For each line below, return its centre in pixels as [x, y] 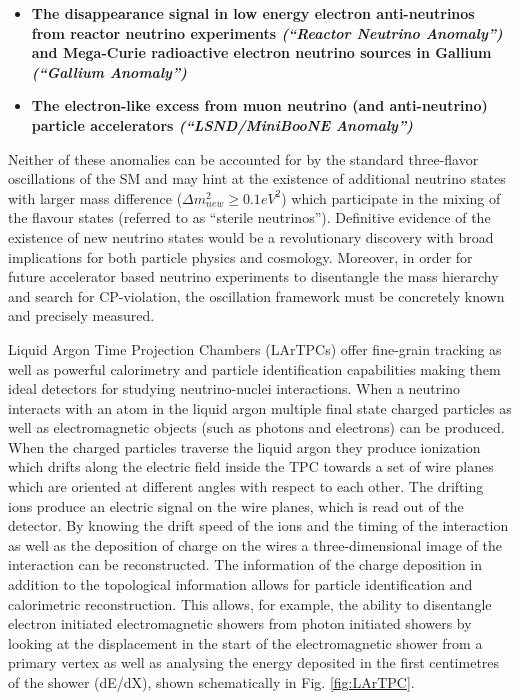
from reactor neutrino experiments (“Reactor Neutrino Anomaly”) [267, 32]
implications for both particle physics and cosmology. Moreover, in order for [240, 256]
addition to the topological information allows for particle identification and [240, 584]
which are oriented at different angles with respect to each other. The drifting [246, 486]
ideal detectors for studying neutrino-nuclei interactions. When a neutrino [234, 388]
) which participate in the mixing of [391, 197]
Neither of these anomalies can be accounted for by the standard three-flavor [243, 158]
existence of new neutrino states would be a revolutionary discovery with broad [251, 236]
